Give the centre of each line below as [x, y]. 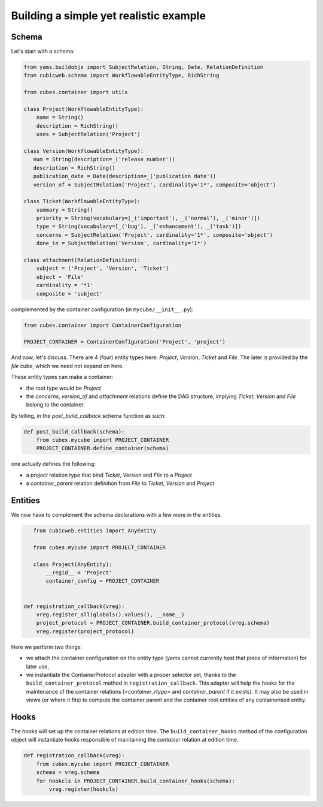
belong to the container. [55, 405]
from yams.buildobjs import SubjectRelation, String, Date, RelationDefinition [144, 67]
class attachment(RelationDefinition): [82, 260]
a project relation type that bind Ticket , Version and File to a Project [109, 475]
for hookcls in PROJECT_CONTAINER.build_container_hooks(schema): [136, 781]
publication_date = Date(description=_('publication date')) [125, 176]
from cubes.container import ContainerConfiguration [103, 325]
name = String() [60, 118]
